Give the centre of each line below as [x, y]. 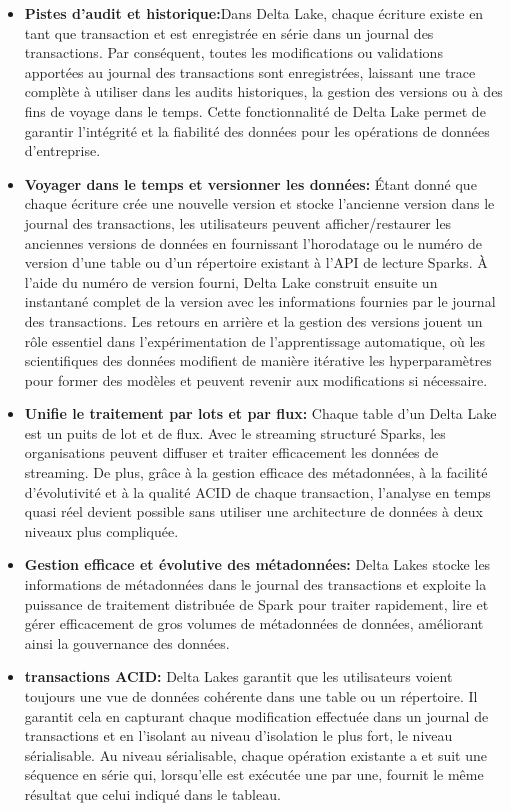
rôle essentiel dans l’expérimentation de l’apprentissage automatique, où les [255, 340]
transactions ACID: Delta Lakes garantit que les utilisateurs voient [238, 676]
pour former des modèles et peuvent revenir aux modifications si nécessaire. [256, 379]
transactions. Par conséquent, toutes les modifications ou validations [233, 52]
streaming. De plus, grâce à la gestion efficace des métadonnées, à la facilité [256, 472]
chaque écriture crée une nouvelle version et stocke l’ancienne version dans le [259, 203]
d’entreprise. [62, 150]
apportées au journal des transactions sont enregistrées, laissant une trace [250, 71]
